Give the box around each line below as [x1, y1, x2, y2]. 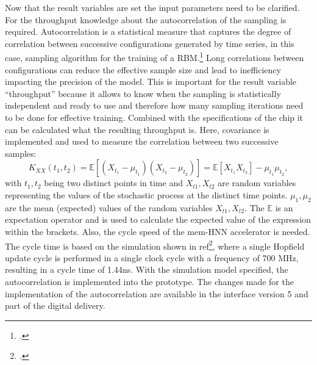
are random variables [218, 176, 296, 189]
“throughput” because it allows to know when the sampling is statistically [5, 87, 281, 99]
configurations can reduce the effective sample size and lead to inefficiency [5, 63, 281, 76]
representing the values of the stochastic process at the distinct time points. [5, 188, 288, 201]
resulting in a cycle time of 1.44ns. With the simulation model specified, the [5, 263, 288, 276]
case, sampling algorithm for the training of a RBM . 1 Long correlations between [5, 49, 304, 64]
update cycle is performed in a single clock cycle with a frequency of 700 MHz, [5, 251, 299, 264]
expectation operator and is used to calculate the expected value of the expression [5, 213, 312, 226]
